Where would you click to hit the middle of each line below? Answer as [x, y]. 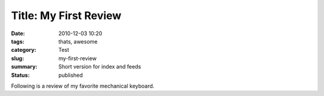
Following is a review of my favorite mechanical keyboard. [83, 86]
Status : [20, 75]
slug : [17, 58]
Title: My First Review [66, 16]
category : [24, 50]
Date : [18, 33]
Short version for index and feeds [100, 67]
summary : [24, 67]
